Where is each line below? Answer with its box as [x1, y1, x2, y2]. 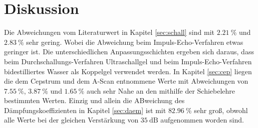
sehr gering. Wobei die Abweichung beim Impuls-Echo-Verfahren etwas [26, 36, 243, 47]
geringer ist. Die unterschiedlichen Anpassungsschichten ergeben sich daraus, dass [4, 46, 254, 57]
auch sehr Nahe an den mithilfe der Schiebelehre [86, 85, 235, 96]
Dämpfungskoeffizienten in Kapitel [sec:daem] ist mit [4, 105, 166, 115]
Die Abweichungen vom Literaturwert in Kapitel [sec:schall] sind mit [4, 27, 214, 37]
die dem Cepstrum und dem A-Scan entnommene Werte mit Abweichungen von [4, 76, 248, 86]
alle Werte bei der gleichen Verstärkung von [4, 115, 139, 125]
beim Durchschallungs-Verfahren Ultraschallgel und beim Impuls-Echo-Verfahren [4, 56, 252, 66]
